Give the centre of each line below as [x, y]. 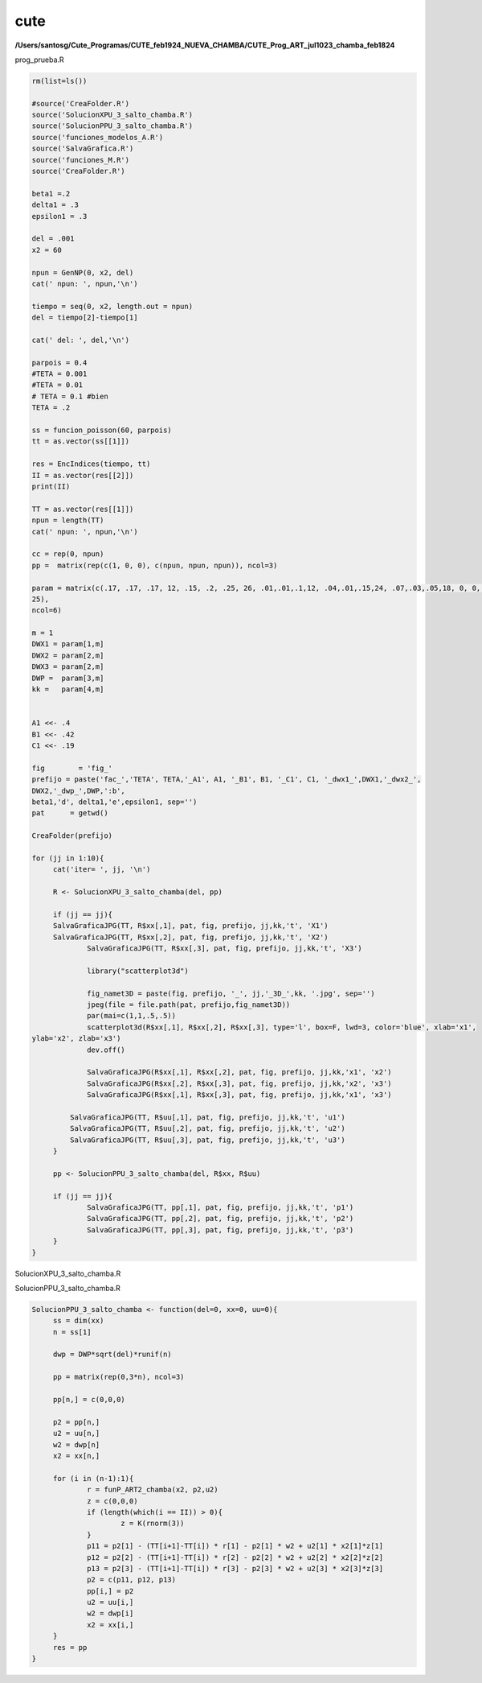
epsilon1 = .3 [59, 216]
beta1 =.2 [51, 194]
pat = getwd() [70, 813]
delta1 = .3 [55, 205]
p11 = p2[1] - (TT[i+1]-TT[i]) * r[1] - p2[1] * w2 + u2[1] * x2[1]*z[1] [235, 1546]
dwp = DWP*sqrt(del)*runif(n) [112, 1355]
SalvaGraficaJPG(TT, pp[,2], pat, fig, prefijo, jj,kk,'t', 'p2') [221, 1219]
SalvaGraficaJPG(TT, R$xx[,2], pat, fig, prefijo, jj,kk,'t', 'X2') [190, 937]
